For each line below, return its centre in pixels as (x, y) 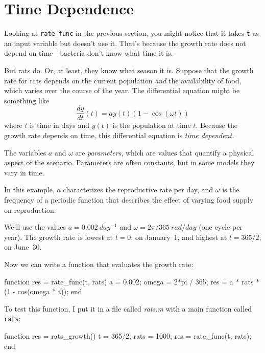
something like (27, 100)
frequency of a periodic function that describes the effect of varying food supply (129, 199)
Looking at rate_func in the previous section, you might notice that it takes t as (132, 33)
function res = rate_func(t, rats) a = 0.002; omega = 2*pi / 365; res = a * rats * (132, 281)
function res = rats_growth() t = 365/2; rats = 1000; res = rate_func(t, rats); (128, 335)
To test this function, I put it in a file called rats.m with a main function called (128, 308)
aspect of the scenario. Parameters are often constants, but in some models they (129, 162)
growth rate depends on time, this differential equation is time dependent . (119, 135)
